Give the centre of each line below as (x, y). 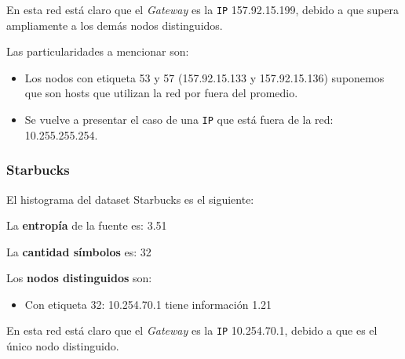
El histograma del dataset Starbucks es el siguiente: (130, 199)
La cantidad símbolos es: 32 (79, 251)
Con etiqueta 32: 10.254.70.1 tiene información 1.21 (148, 304)
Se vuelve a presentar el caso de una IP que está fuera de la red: (179, 120)
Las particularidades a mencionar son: (98, 51)
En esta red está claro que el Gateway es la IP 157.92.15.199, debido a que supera (203, 9)
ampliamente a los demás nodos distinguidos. (115, 25)
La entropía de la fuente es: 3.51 (87, 225)
